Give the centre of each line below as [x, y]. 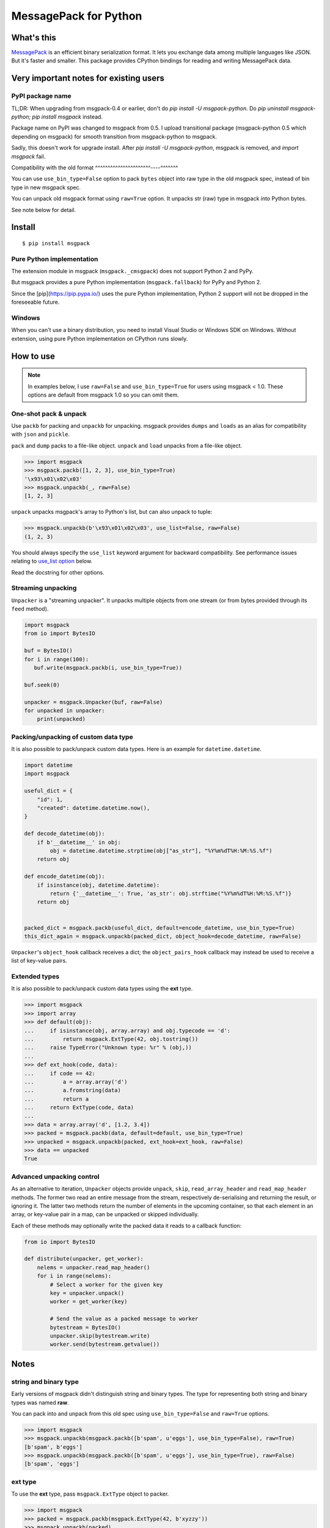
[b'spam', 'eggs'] [52, 1464]
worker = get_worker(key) [89, 1302]
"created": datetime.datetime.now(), [94, 808]
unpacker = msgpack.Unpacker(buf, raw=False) [94, 702]
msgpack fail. [28, 156]
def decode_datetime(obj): [64, 834]
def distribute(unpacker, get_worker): [84, 1259]
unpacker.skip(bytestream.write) [100, 1336]
